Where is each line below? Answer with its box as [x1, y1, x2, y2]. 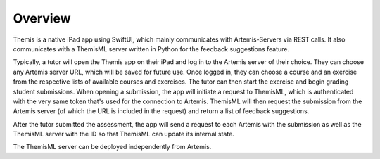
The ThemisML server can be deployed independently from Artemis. [13, 143, 212, 151]
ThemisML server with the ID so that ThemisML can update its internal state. [13, 130, 235, 139]
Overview [13, 11, 71, 26]
